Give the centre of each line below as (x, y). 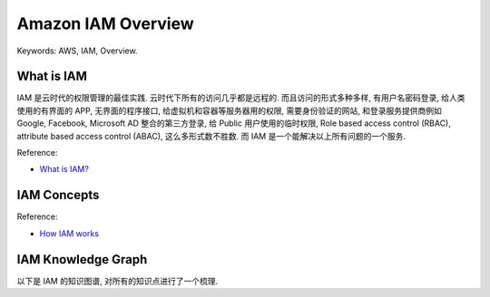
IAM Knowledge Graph (82, 259)
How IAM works (69, 233)
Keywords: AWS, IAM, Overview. (77, 51)
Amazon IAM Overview (105, 24)
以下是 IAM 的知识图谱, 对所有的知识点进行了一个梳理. (117, 281)
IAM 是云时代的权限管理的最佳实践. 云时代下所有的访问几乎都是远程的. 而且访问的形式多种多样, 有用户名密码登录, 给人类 (241, 98)
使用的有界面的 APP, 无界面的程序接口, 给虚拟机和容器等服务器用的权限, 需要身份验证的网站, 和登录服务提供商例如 (229, 110)
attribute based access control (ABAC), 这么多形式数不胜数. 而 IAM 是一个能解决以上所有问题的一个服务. (211, 136)
